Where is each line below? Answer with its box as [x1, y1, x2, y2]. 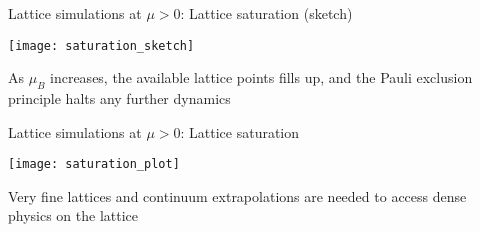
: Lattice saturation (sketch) [180, 3, 353, 23]
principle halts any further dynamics [8, 88, 231, 109]
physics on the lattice [8, 205, 139, 226]
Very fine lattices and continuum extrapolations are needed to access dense [8, 185, 467, 206]
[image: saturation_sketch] [8, 38, 195, 53]
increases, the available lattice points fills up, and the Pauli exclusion [50, 67, 473, 88]
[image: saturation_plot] [8, 157, 180, 172]
